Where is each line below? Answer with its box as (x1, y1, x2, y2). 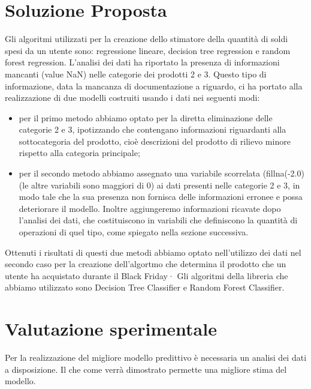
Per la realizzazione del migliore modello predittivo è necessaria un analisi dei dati (5, 351, 307, 364)
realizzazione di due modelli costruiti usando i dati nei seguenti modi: (5, 91, 260, 104)
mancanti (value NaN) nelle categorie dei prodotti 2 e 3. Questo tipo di (5, 67, 267, 80)
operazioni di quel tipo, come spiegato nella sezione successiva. (19, 226, 249, 238)
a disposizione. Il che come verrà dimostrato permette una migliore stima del (5, 363, 287, 375)
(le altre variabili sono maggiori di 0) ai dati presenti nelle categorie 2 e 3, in (19, 178, 300, 191)
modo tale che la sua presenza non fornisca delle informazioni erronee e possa (19, 190, 303, 203)
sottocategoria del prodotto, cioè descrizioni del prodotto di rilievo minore (19, 134, 291, 147)
